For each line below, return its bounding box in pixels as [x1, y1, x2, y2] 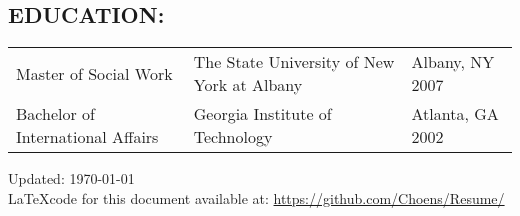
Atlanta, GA [411, 102, 499, 126]
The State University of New [193, 50, 395, 74]
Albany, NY [411, 50, 495, 74]
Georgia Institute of [193, 102, 332, 126]
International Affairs [16, 125, 159, 149]
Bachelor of [16, 102, 95, 126]
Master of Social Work [16, 61, 173, 85]
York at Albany [193, 73, 303, 97]
